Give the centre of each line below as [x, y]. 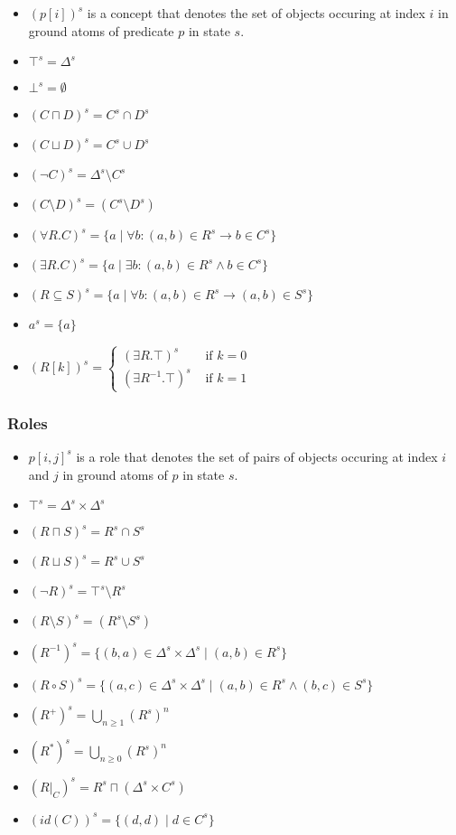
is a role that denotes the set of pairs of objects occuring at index [257, 456]
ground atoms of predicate [101, 30]
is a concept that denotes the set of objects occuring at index [256, 13]
